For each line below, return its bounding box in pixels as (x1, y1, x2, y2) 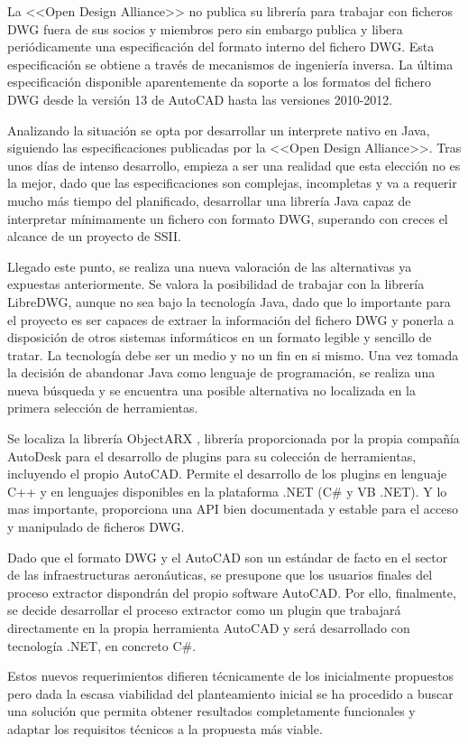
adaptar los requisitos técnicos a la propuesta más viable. (7, 719, 323, 738)
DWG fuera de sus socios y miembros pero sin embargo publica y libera (7, 19, 403, 38)
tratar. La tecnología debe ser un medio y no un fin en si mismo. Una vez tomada (7, 345, 459, 364)
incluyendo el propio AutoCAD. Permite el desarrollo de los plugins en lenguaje (7, 464, 447, 483)
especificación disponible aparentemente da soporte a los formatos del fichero (7, 72, 431, 91)
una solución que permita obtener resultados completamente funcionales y (7, 702, 416, 721)
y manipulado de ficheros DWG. (7, 517, 185, 536)
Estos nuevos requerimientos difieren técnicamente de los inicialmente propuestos (7, 666, 454, 685)
